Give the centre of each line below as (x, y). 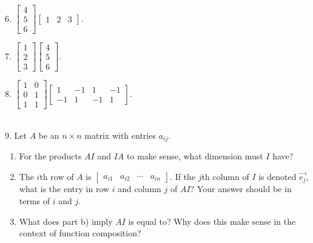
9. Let (16, 135)
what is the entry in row (64, 189)
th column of (225, 176)
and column (140, 189)
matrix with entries (120, 135)
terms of (35, 200)
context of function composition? (80, 233)
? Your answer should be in (241, 189)
